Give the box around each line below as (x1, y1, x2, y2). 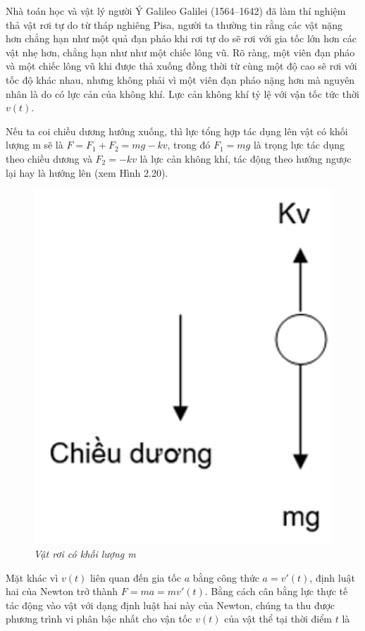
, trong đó (167, 137, 211, 152)
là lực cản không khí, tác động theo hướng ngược (140, 151, 352, 165)
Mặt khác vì (6, 570, 58, 585)
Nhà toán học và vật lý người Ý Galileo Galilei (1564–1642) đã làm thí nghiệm (6, 4, 346, 18)
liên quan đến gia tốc (89, 570, 182, 585)
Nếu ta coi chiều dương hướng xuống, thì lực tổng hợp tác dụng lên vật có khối (6, 123, 348, 138)
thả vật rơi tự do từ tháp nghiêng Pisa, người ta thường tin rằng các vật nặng (6, 17, 342, 32)
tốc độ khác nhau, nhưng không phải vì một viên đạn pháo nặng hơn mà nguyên (6, 72, 355, 87)
